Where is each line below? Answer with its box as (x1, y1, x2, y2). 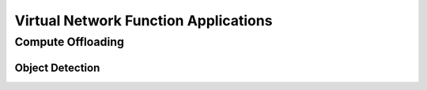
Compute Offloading (14, 35, 124, 49)
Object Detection (14, 61, 100, 74)
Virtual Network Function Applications (14, 12, 273, 29)
